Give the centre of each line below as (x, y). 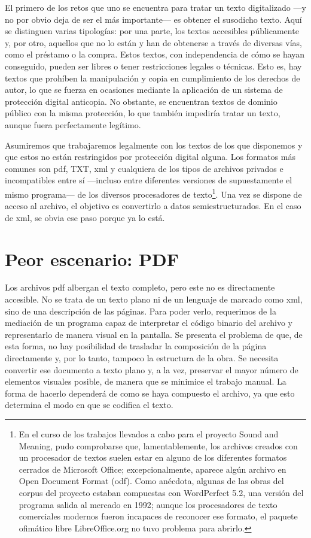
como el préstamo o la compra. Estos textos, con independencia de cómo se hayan (155, 54)
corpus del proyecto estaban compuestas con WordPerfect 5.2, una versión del (161, 492)
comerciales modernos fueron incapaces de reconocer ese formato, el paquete (158, 516)
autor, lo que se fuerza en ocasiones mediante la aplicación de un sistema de (144, 90)
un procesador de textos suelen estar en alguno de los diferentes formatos (153, 457)
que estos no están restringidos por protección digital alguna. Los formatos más (150, 157)
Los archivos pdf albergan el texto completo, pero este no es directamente (140, 287)
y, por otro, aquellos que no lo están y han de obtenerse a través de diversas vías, (153, 42)
